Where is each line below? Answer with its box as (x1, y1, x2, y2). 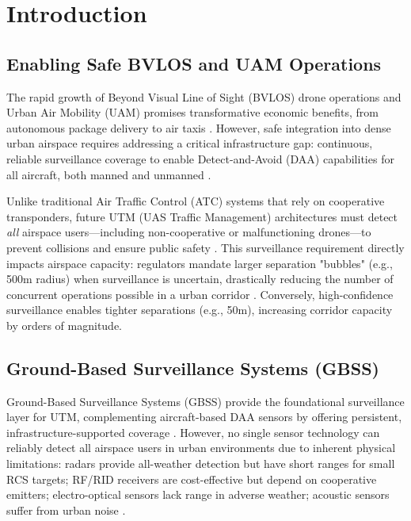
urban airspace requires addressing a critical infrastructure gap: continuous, (6, 135, 373, 151)
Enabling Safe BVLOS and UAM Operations (6, 51, 382, 75)
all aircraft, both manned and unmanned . (6, 166, 211, 182)
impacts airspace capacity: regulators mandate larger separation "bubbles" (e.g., (6, 255, 393, 271)
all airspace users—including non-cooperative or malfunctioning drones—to (6, 224, 371, 240)
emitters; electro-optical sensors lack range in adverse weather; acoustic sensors (6, 486, 390, 503)
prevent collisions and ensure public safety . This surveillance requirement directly (6, 239, 405, 255)
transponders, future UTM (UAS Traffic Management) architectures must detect (6, 208, 398, 224)
